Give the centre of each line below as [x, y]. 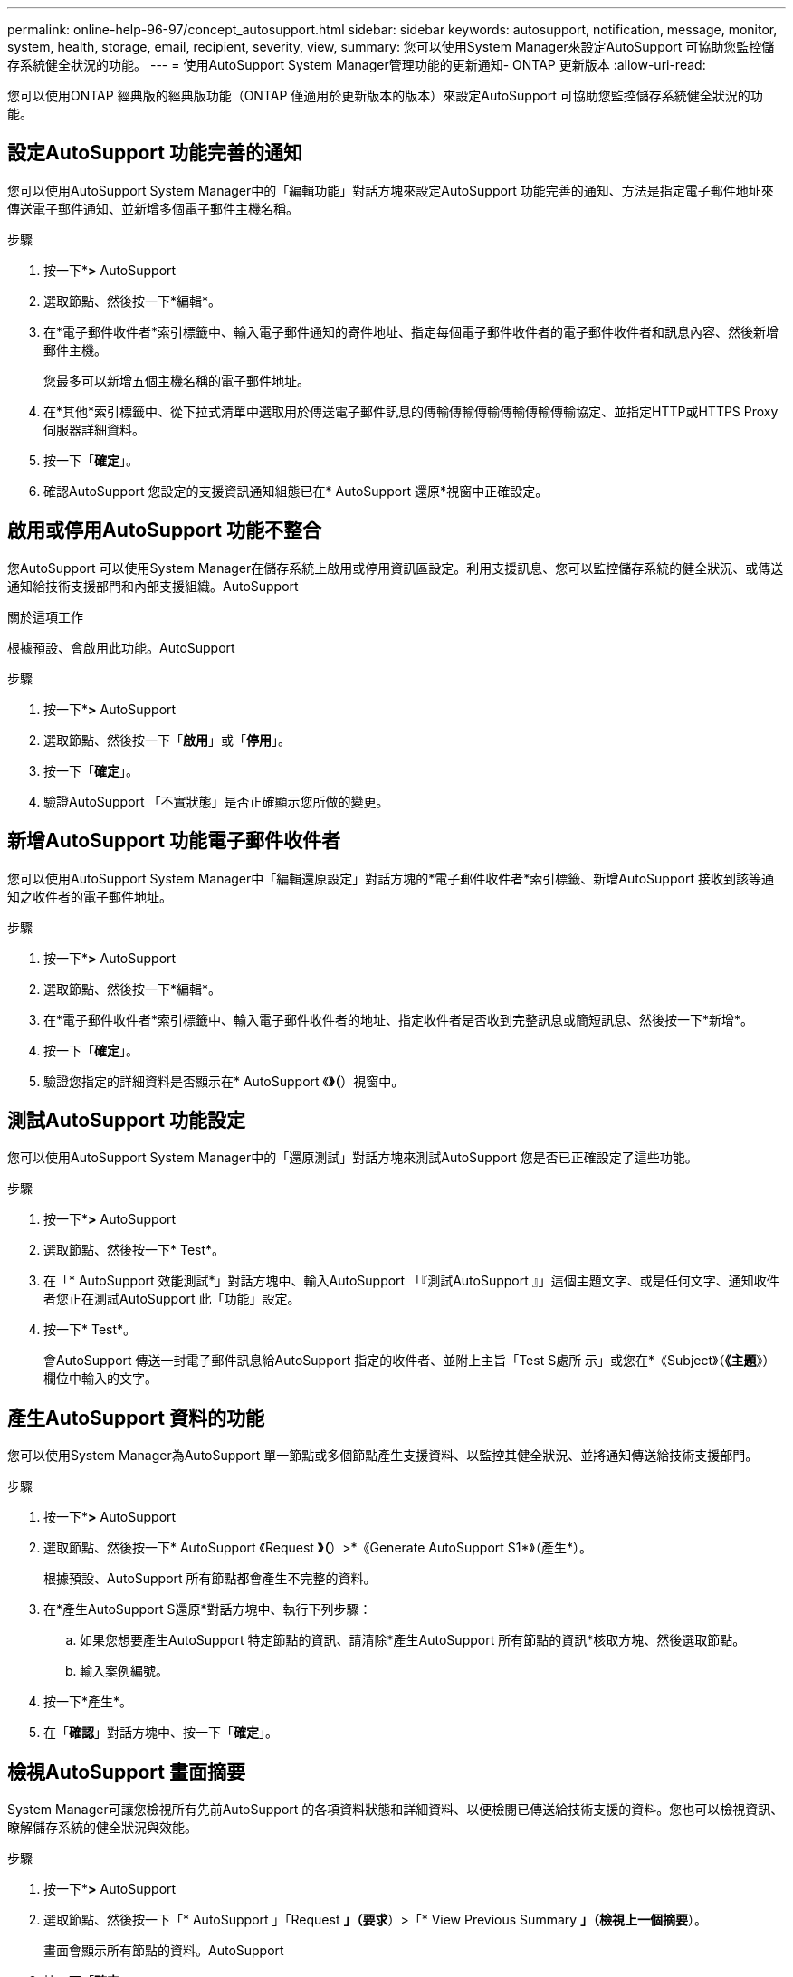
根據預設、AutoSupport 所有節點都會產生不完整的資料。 [210, 1579]
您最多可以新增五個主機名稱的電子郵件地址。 [177, 380]
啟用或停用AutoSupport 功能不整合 [164, 530]
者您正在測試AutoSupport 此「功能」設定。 [172, 1299]
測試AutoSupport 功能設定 [126, 1120]
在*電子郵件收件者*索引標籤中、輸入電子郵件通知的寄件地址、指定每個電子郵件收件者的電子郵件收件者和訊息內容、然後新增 [411, 331]
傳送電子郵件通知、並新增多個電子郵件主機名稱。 [153, 208]
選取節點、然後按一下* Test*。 [134, 1250]
